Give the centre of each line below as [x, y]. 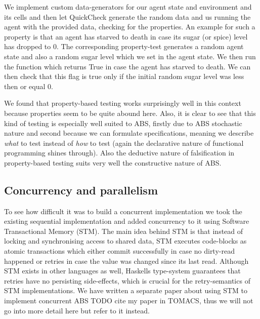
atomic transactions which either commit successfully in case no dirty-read [119, 251]
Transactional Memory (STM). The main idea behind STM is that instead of [124, 231]
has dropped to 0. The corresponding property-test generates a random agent [124, 46]
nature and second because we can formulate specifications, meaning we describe [129, 133]
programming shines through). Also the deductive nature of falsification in [119, 153]
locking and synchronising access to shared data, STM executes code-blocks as [125, 241]
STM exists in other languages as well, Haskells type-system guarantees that [122, 271]
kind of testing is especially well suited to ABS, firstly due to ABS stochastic [123, 123]
